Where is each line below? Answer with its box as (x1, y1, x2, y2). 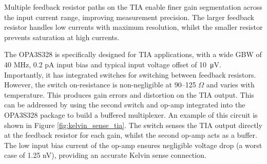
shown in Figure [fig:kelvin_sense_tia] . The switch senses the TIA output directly (4, 119, 262, 130)
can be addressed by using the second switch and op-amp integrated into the (4, 99, 245, 110)
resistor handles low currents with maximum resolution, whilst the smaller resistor (4, 22, 263, 32)
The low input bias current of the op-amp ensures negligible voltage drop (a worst (4, 139, 262, 150)
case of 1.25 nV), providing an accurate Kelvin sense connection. (4, 150, 206, 160)
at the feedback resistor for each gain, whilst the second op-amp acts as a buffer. (4, 130, 257, 140)
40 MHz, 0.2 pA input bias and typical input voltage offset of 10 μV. (4, 59, 222, 69)
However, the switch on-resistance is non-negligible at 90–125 (4, 79, 196, 90)
